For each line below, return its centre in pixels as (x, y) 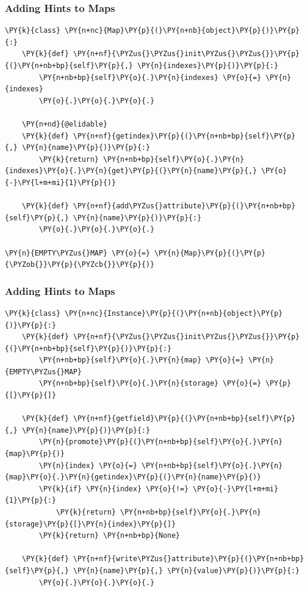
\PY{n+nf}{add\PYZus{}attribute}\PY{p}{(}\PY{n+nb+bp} (184, 206)
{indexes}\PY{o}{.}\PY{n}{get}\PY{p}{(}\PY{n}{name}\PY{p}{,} (131, 171)
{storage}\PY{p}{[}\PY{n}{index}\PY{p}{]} (90, 524)
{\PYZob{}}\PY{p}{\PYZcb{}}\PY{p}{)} (80, 265)
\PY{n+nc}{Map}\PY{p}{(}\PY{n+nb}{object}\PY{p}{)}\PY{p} (182, 31)
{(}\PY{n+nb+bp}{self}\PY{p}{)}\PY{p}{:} (88, 348)
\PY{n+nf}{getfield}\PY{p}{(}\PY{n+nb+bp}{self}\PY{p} (184, 419)
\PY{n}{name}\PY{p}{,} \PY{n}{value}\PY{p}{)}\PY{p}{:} (186, 570)
